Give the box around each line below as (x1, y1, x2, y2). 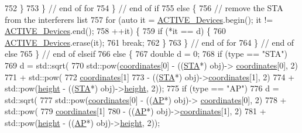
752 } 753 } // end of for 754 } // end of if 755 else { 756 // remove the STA (5, 2, 283, 13)
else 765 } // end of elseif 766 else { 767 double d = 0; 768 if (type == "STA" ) (5, 47, 287, 60)
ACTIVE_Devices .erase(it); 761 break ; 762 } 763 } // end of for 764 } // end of (5, 36, 294, 48)
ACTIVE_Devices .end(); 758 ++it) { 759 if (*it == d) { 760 (5, 25, 226, 37)
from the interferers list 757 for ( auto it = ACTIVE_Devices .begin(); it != (5, 13, 273, 25)
